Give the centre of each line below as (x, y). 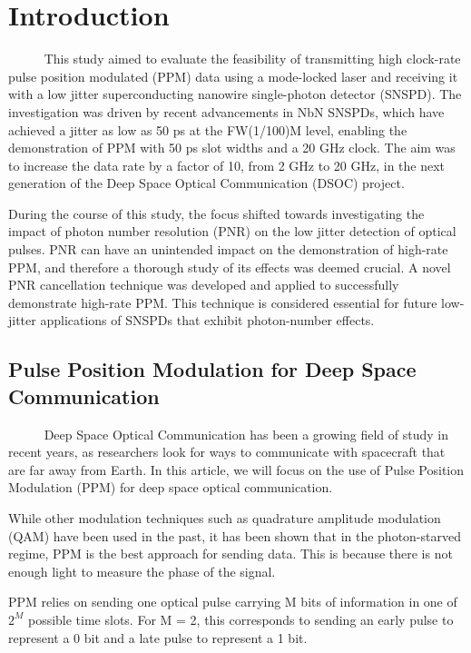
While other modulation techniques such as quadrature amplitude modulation (225, 518)
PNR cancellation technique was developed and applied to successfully (204, 285)
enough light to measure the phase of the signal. (142, 571)
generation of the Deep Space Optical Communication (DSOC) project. (206, 183)
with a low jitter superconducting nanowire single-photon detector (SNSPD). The (235, 94)
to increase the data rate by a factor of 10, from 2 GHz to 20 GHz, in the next (227, 165)
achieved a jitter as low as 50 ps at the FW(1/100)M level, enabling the (208, 129)
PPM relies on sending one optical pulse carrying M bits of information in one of (233, 602)
